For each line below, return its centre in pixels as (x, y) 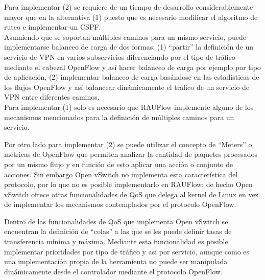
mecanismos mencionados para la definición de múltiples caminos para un (119, 117)
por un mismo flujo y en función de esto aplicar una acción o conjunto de (119, 164)
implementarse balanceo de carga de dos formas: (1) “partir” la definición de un (129, 47)
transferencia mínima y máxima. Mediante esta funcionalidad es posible (116, 241)
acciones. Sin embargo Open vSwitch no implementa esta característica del (121, 174)
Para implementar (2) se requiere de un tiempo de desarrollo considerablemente (129, 7)
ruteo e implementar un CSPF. (53, 27)
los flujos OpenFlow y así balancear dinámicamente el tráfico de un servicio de (127, 87)
